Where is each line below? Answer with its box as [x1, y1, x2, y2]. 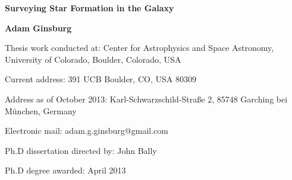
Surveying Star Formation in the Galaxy [5, 2, 174, 14]
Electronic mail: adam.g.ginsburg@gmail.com [5, 124, 168, 137]
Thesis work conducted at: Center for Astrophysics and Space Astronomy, [5, 41, 274, 54]
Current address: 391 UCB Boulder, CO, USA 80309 [5, 73, 196, 85]
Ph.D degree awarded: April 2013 [5, 164, 126, 176]
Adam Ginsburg [5, 21, 72, 34]
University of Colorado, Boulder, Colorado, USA [5, 53, 181, 65]
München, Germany [5, 104, 77, 117]
